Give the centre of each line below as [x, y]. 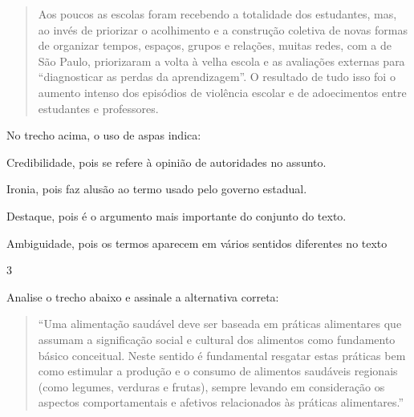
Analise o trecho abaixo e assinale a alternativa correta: [143, 296]
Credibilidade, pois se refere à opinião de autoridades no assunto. [166, 162]
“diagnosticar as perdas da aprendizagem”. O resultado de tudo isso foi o [217, 77]
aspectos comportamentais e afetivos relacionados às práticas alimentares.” [221, 402]
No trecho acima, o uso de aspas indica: [104, 135]
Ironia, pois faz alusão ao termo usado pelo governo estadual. [157, 189]
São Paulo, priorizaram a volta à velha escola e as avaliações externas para [221, 61]
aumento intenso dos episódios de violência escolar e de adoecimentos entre [222, 92]
